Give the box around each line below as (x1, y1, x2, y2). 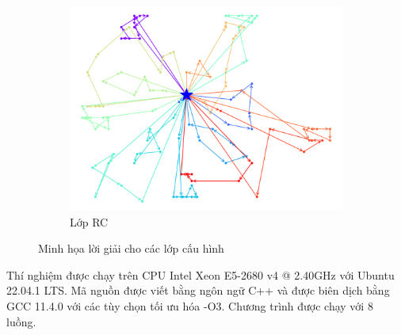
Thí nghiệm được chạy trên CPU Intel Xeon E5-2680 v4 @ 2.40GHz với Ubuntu (6, 266, 395, 283)
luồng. (6, 313, 36, 329)
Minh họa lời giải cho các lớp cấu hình (38, 240, 224, 257)
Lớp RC (70, 213, 109, 230)
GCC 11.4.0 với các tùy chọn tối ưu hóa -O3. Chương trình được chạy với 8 (6, 297, 373, 314)
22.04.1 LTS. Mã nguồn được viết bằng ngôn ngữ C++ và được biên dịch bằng (6, 282, 390, 299)
